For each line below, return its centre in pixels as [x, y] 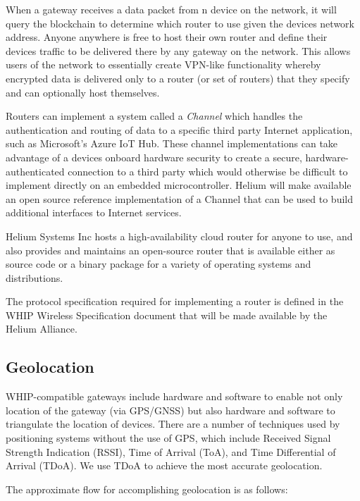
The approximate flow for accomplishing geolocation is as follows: [147, 489]
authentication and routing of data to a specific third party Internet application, [179, 129]
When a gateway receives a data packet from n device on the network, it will [171, 9]
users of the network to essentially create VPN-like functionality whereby [163, 64]
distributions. [35, 277]
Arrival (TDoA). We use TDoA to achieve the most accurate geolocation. [164, 465]
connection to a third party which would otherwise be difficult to [208, 171]
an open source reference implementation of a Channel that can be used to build [179, 198]
